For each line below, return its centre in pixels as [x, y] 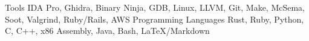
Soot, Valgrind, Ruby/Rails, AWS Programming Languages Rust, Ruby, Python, [154, 19]
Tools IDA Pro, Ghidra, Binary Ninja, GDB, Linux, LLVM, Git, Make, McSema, [155, 7]
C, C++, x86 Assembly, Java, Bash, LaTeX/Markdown [107, 31]
